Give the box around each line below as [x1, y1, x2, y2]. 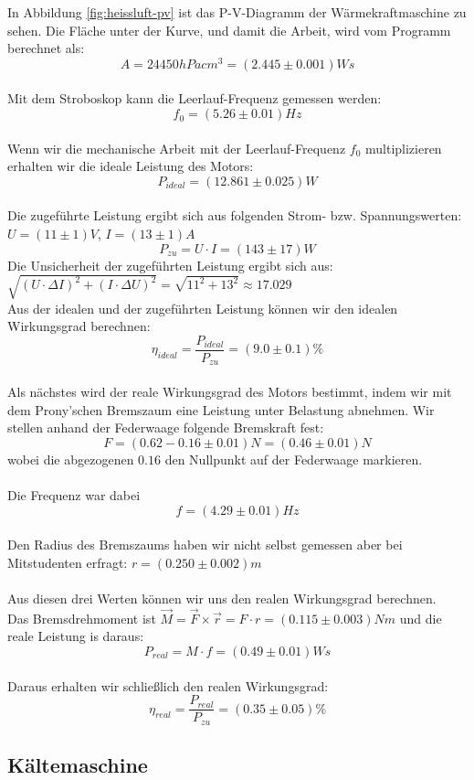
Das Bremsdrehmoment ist [7, 608, 156, 627]
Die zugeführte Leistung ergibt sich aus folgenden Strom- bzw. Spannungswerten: [7, 206, 462, 225]
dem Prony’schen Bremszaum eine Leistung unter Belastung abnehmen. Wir [7, 400, 435, 419]
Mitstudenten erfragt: [7, 552, 128, 572]
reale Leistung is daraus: [7, 626, 144, 646]
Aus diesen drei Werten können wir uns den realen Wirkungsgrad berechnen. [7, 588, 437, 607]
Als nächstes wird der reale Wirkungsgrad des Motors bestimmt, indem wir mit [7, 382, 452, 401]
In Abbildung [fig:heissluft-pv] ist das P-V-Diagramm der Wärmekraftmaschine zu [7, 3, 467, 21]
